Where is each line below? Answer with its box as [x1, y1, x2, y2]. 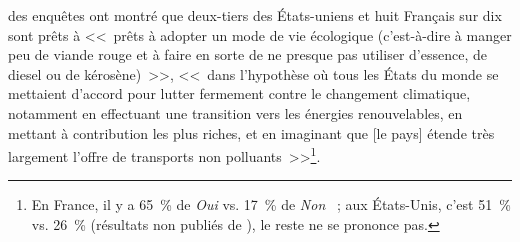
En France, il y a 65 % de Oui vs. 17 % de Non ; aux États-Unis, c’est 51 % [31, 194, 511, 215]
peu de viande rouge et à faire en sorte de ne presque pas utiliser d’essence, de [8, 44, 487, 65]
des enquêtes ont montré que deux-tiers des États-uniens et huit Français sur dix [8, 5, 502, 25]
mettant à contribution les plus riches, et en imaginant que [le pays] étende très [8, 122, 495, 143]
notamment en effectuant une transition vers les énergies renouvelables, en [8, 102, 463, 123]
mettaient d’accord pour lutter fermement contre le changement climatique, [8, 83, 471, 104]
